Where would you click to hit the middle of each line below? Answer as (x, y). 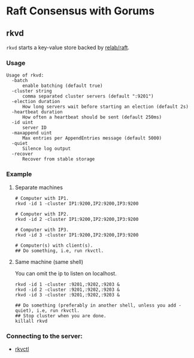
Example (19, 174)
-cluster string (32, 91)
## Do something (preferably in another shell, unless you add (96, 305)
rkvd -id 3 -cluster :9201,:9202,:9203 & (67, 295)
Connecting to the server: (44, 336)
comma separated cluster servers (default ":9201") (88, 96)
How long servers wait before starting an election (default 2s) (105, 107)
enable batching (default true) (62, 86)
